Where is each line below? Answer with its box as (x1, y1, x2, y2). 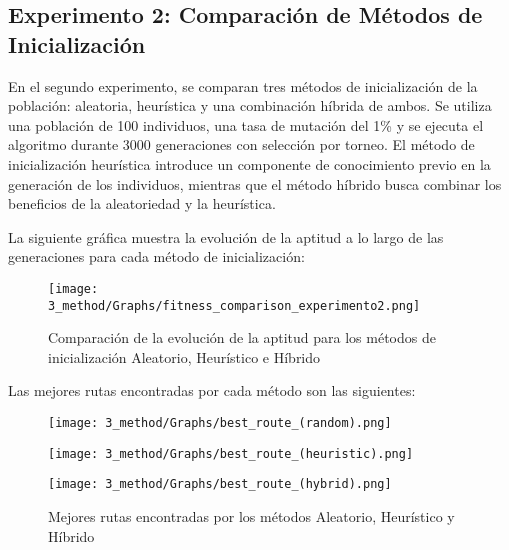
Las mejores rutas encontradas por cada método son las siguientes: (8, 380, 416, 401)
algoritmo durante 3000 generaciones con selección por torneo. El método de (8, 134, 475, 155)
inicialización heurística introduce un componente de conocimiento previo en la (8, 153, 491, 174)
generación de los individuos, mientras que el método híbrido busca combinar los (8, 173, 502, 194)
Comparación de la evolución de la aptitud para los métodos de (48, 327, 436, 348)
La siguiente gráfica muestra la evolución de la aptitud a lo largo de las (8, 226, 444, 247)
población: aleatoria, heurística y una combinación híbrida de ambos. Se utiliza (8, 95, 492, 116)
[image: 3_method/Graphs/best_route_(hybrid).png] (48, 477, 392, 492)
